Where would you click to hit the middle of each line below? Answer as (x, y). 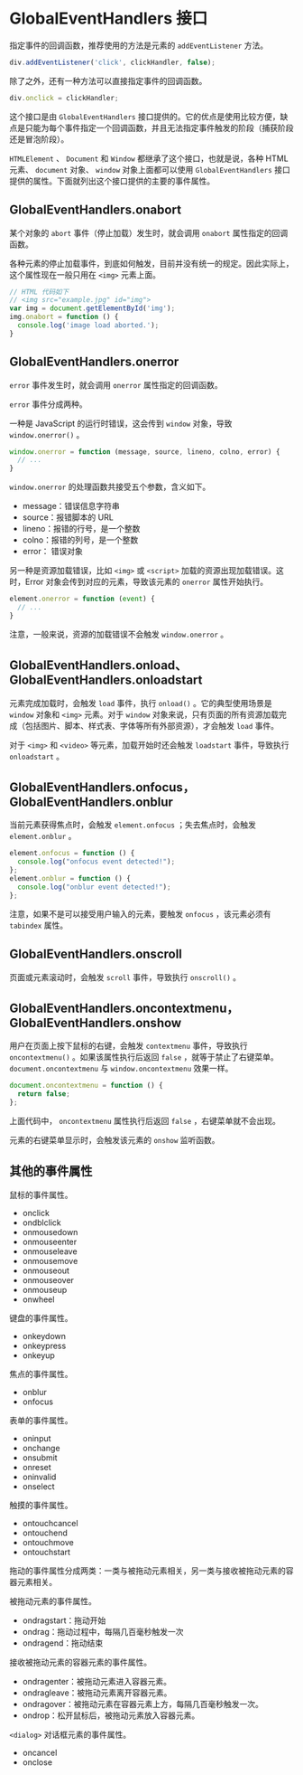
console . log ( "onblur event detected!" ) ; (94, 887)
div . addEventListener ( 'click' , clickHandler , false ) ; (113, 62)
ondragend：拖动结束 (63, 1643)
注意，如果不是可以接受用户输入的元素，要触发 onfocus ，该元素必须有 (140, 913)
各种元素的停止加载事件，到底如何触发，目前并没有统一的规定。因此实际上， (151, 263)
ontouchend (45, 1533)
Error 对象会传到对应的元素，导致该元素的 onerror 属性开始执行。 (147, 582)
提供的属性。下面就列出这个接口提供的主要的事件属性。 (112, 181)
